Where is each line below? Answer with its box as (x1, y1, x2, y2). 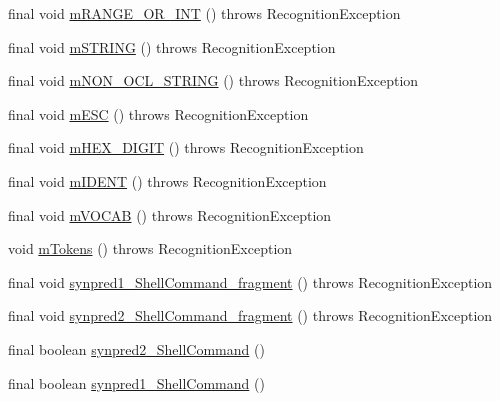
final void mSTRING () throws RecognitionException (8, 36, 336, 57)
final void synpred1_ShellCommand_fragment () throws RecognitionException (8, 271, 493, 292)
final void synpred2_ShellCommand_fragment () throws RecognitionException (8, 305, 493, 326)
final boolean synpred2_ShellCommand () (8, 338, 265, 359)
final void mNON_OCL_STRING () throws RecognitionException (8, 70, 419, 91)
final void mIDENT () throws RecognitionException (8, 170, 327, 191)
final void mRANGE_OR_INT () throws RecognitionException (8, 3, 401, 23)
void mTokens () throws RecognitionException (8, 238, 293, 259)
